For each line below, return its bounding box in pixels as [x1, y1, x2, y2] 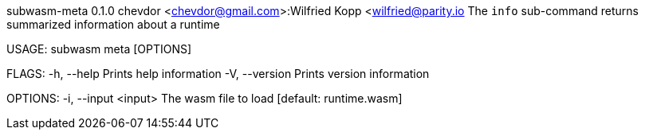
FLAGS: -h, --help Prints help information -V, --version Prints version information [6, 67, 430, 80]
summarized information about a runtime [6, 17, 220, 31]
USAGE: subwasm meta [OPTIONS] [6, 42, 192, 56]
